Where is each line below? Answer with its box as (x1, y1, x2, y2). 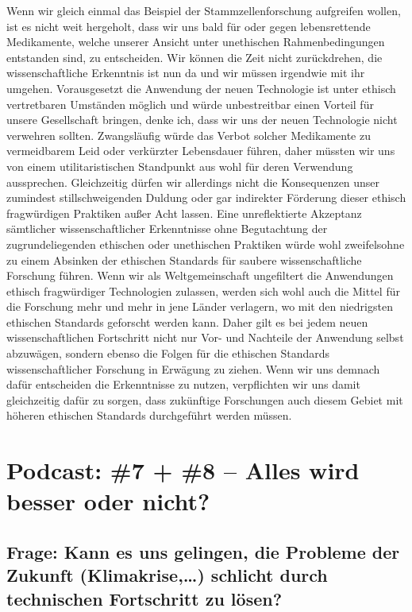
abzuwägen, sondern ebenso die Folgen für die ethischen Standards (6, 345, 330, 362)
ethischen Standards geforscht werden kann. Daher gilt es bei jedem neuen (6, 313, 368, 330)
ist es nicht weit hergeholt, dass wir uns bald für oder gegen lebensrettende (6, 17, 371, 34)
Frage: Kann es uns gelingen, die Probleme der (6, 539, 400, 564)
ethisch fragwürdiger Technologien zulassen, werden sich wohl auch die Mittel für (6, 282, 400, 299)
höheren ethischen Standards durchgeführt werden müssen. (6, 407, 292, 424)
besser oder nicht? (6, 485, 210, 517)
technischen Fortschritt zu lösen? (6, 586, 283, 610)
